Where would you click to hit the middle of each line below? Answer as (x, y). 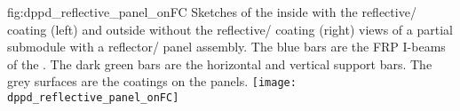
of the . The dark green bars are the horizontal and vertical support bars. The (220, 63)
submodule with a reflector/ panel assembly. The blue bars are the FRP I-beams (226, 47)
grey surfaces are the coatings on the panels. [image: (152, 81)
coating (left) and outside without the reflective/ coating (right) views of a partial (230, 29)
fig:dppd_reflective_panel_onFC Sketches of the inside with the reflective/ (212, 12)
